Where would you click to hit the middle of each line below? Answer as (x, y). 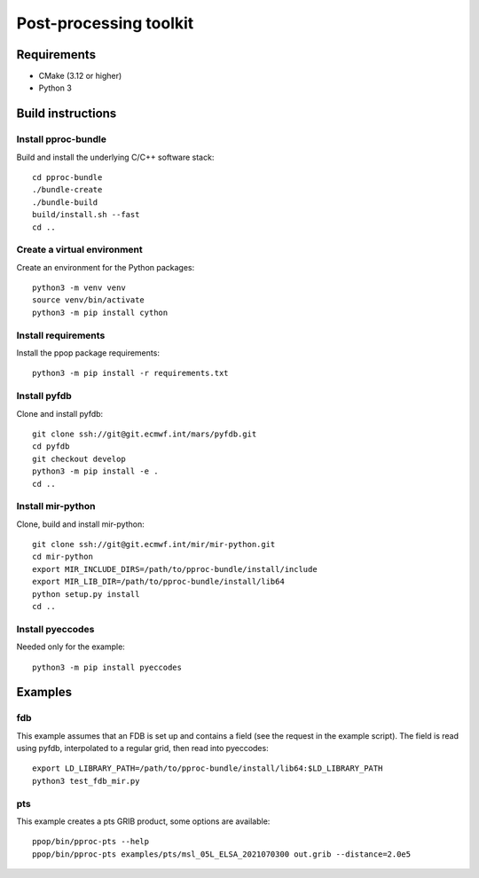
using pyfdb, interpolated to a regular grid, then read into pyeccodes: (143, 749)
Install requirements (61, 335)
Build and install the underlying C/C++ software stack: (115, 157)
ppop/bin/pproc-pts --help (91, 842)
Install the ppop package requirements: (88, 353)
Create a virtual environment (80, 250)
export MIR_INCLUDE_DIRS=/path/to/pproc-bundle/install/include (175, 569)
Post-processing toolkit (105, 23)
